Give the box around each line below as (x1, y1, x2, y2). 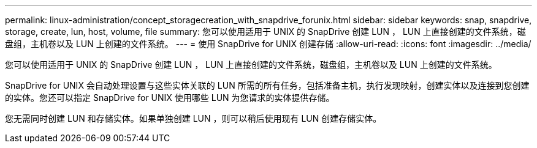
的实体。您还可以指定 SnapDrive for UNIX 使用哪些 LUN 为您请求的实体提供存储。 (5, 92, 335, 103)
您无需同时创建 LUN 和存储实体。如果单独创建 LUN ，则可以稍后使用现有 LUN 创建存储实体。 (5, 113, 382, 124)
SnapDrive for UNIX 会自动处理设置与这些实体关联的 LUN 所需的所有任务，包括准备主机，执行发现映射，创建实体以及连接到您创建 (5, 80, 530, 91)
